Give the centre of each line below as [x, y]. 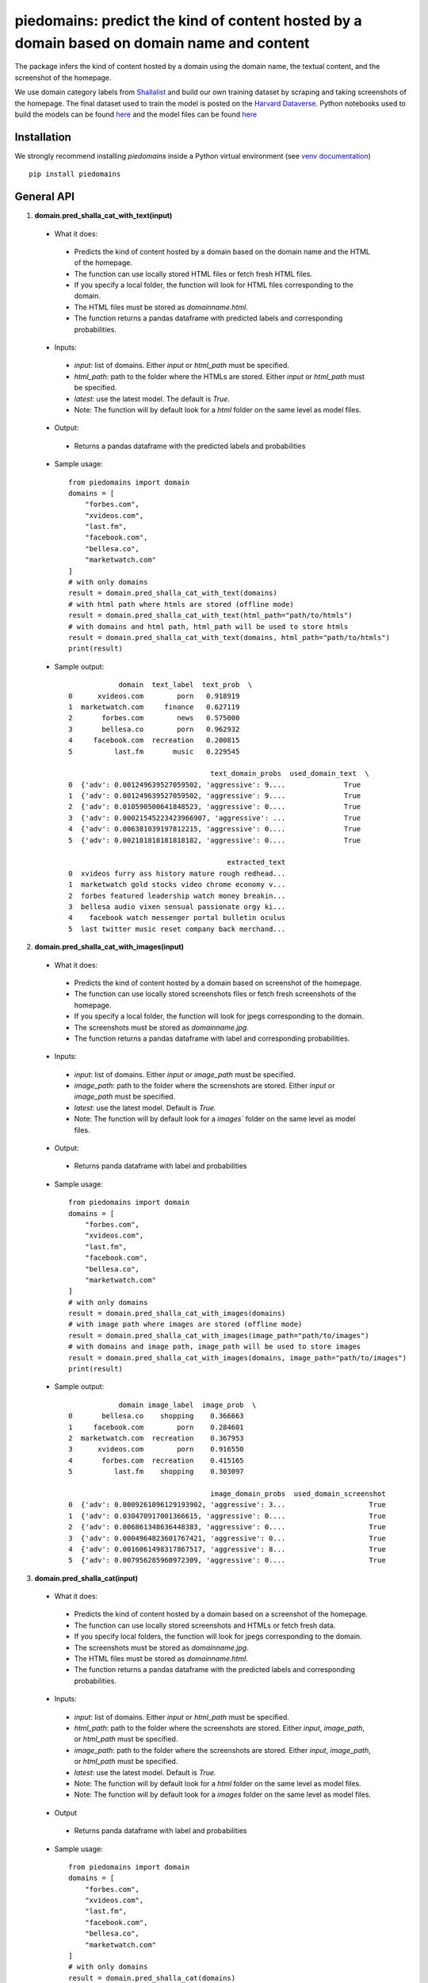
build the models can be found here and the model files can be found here [136, 114]
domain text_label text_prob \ [185, 685]
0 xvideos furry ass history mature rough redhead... [177, 873]
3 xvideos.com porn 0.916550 [157, 1449]
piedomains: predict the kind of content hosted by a [188, 21]
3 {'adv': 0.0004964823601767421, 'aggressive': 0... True [227, 1538]
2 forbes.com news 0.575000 [154, 718]
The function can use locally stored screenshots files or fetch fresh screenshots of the [215, 994]
